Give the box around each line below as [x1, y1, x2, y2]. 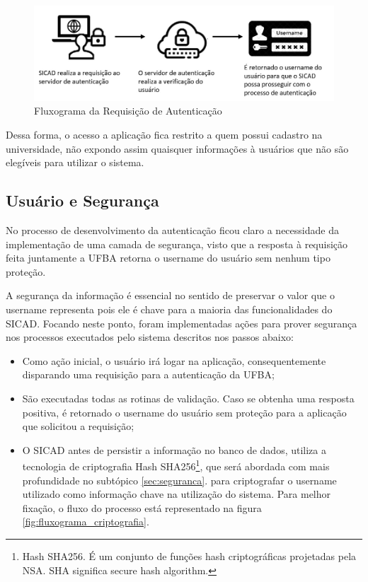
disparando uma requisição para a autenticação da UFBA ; [22, 367, 275, 382]
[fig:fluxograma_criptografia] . [22, 514, 149, 529]
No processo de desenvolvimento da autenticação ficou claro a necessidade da [6, 223, 339, 238]
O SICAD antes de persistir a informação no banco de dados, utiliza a [22, 442, 326, 457]
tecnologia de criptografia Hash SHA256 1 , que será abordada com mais [22, 457, 330, 473]
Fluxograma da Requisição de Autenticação [34, 103, 222, 118]
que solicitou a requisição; [22, 419, 134, 433]
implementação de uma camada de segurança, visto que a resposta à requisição [6, 236, 348, 251]
